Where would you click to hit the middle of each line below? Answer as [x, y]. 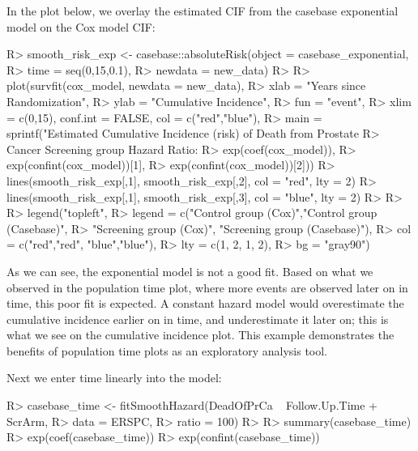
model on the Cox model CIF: [81, 26]
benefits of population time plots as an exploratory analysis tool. [167, 350]
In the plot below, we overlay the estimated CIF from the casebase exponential [203, 11]
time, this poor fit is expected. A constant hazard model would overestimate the [205, 303]
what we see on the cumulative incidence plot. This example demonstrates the [200, 335]
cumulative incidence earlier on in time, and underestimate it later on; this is [198, 319]
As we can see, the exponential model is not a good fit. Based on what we [190, 271]
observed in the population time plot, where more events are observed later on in [207, 287]
